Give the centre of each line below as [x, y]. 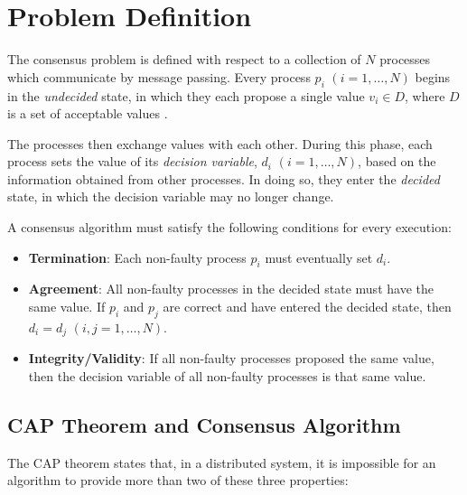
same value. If [67, 307]
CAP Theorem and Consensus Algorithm [204, 424]
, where [425, 95]
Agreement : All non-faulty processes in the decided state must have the [231, 289]
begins [433, 76]
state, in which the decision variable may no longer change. [171, 196]
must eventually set [319, 257]
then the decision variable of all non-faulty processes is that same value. [227, 375]
